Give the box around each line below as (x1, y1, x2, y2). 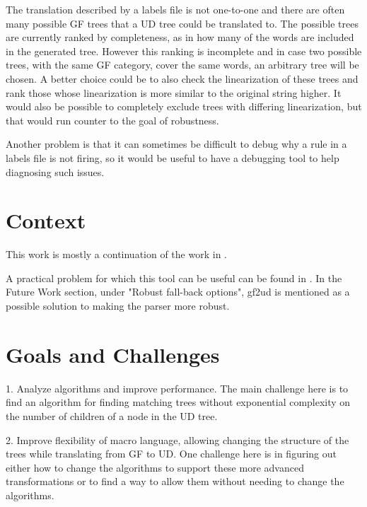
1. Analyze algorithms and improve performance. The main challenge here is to (6, 380, 349, 395)
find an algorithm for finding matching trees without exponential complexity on (6, 395, 351, 409)
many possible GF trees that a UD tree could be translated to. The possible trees (6, 16, 359, 30)
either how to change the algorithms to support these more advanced (6, 460, 304, 474)
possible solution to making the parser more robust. (6, 298, 230, 313)
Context (6, 206, 86, 235)
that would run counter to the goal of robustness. (6, 112, 219, 127)
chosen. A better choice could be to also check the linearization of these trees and (6, 71, 359, 86)
